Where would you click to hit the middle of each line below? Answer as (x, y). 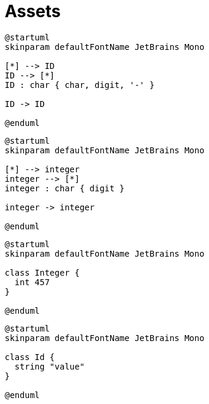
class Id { (30, 357)
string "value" (49, 366)
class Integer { (42, 272)
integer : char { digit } (65, 188)
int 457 (32, 282)
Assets (33, 11)
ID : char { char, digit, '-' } (80, 85)
